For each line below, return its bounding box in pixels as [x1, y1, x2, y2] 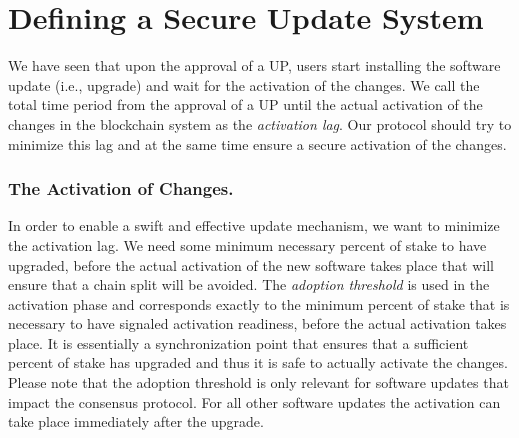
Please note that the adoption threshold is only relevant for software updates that [8, 372, 509, 393]
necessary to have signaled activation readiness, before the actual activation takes [8, 313, 507, 334]
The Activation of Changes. [8, 176, 234, 201]
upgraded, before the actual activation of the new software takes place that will [8, 254, 494, 275]
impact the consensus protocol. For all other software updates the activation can [8, 391, 501, 412]
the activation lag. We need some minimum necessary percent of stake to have [8, 234, 487, 255]
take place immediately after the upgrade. [8, 411, 264, 432]
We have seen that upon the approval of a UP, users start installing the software [8, 55, 501, 76]
